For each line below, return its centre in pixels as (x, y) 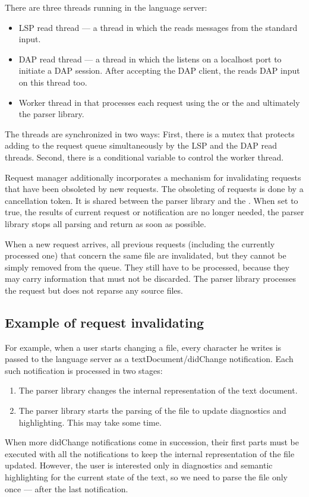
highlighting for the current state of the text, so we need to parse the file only (146, 477)
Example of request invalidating (105, 322)
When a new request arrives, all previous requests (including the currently (140, 243)
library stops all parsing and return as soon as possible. (105, 223)
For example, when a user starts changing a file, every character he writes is (143, 347)
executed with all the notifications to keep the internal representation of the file (150, 453)
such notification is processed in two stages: (84, 370)
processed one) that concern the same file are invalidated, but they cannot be (146, 255)
